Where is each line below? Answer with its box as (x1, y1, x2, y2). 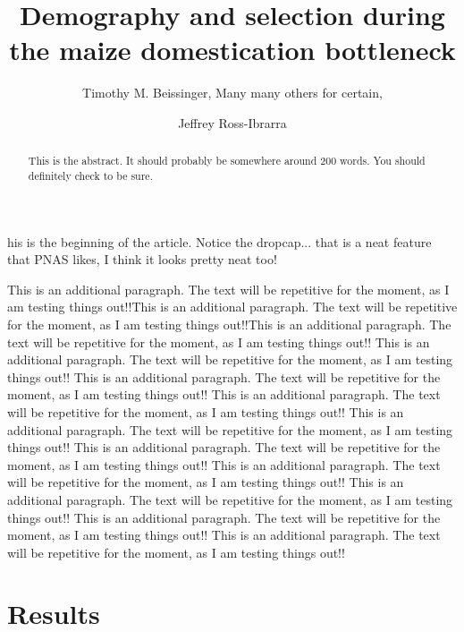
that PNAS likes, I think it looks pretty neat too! (7, 250, 277, 269)
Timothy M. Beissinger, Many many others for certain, (82, 83, 383, 102)
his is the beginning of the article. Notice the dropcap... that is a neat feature (7, 232, 432, 251)
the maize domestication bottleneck (9, 31, 456, 68)
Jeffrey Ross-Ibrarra (178, 113, 287, 132)
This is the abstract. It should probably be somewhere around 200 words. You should (28, 153, 426, 168)
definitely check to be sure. (28, 167, 153, 183)
